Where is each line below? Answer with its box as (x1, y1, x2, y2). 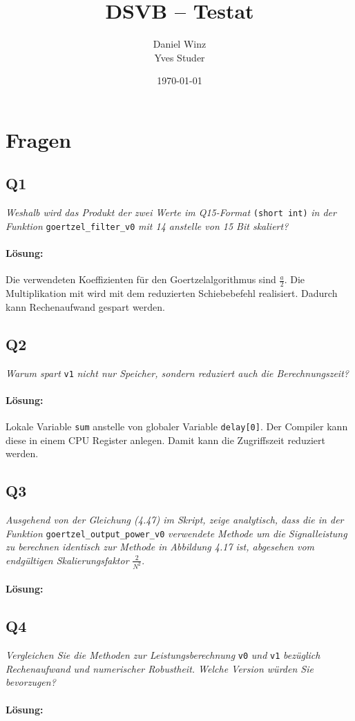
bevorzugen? (6, 675, 56, 689)
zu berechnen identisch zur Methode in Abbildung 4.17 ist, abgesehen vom (6, 539, 314, 554)
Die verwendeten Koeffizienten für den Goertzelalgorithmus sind (6, 272, 276, 287)
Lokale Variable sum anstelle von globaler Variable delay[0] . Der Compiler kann (6, 419, 348, 434)
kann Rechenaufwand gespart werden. (6, 299, 165, 314)
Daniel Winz (153, 37, 207, 51)
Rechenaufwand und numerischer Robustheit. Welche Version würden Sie (6, 661, 314, 675)
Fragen (6, 125, 72, 153)
